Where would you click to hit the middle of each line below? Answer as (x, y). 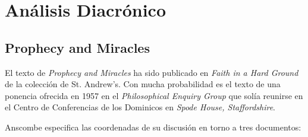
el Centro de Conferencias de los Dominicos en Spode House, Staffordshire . (140, 107)
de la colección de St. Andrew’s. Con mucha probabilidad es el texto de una (143, 84)
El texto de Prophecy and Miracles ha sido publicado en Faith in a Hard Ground (152, 72)
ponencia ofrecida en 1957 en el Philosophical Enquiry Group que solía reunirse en (154, 95)
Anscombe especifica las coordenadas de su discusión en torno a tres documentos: (153, 127)
